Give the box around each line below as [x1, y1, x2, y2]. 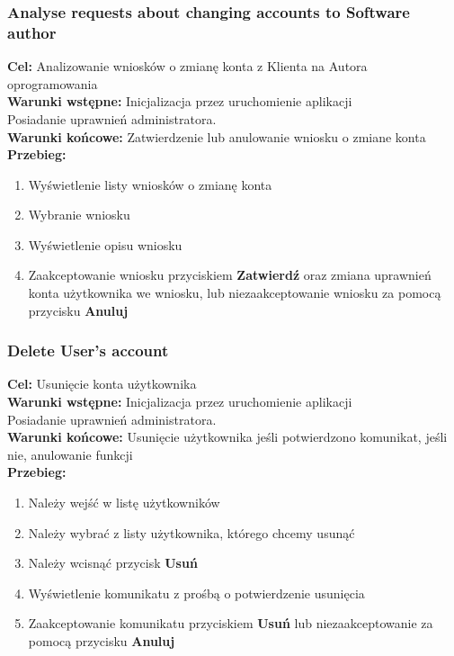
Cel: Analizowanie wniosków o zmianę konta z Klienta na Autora [7, 57, 368, 76]
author [7, 21, 57, 43]
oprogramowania [7, 74, 98, 93]
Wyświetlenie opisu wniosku [28, 235, 182, 254]
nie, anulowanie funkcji [7, 445, 133, 463]
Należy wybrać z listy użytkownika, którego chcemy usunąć [28, 523, 355, 542]
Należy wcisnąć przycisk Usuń [28, 553, 198, 572]
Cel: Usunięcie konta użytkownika [7, 374, 197, 393]
